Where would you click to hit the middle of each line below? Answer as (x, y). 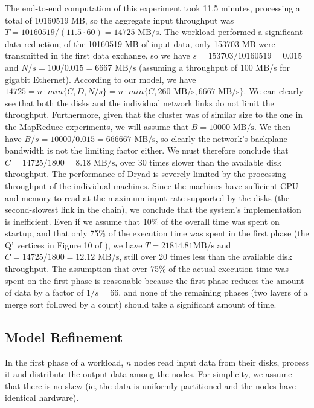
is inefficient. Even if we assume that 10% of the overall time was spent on (142, 221)
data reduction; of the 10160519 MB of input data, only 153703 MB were (140, 43)
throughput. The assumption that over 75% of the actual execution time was (147, 269)
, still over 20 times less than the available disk (206, 257)
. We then (272, 126)
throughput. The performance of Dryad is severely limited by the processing (146, 174)
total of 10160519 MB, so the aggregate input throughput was (120, 20)
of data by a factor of (44, 292)
